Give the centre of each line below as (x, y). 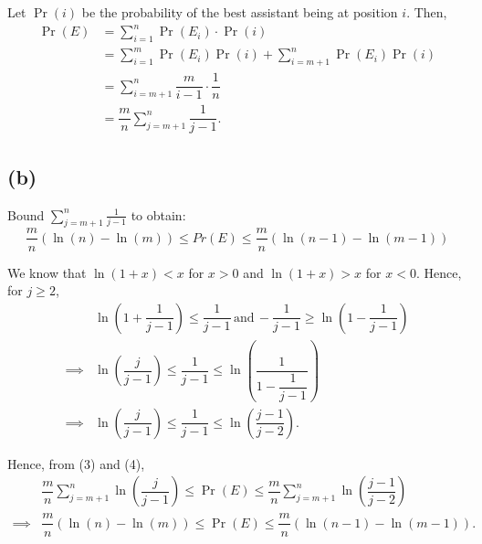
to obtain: (158, 214)
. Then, (427, 12)
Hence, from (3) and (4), (76, 463)
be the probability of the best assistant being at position (240, 12)
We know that (47, 272)
